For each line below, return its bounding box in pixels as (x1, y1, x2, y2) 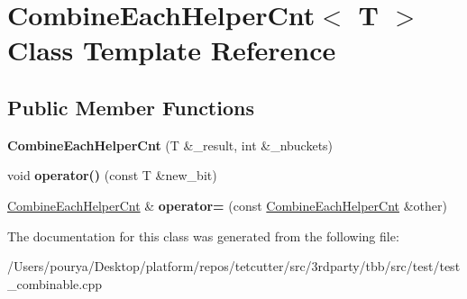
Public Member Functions (7, 93, 254, 121)
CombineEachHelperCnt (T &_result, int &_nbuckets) (7, 135, 334, 154)
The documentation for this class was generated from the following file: (7, 226, 399, 245)
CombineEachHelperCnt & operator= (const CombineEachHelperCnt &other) (7, 195, 447, 214)
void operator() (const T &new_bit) (7, 166, 217, 185)
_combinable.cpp (7, 274, 103, 293)
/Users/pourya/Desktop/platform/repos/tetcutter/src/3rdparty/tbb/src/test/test (7, 257, 461, 276)
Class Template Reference (7, 32, 336, 68)
